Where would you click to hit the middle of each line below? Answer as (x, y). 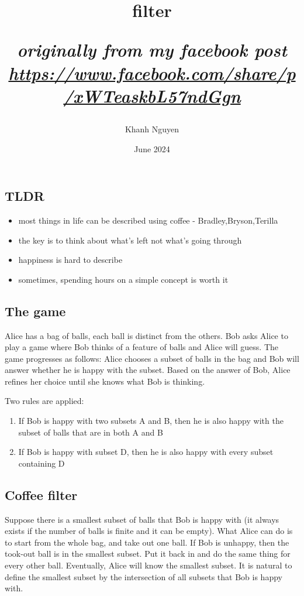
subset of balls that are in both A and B (91, 432)
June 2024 (152, 148)
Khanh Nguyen (152, 129)
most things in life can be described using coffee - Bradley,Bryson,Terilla (148, 220)
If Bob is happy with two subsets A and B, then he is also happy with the (151, 421)
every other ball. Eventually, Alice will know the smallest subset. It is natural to (148, 565)
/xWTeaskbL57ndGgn (152, 95)
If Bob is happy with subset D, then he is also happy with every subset (146, 452)
